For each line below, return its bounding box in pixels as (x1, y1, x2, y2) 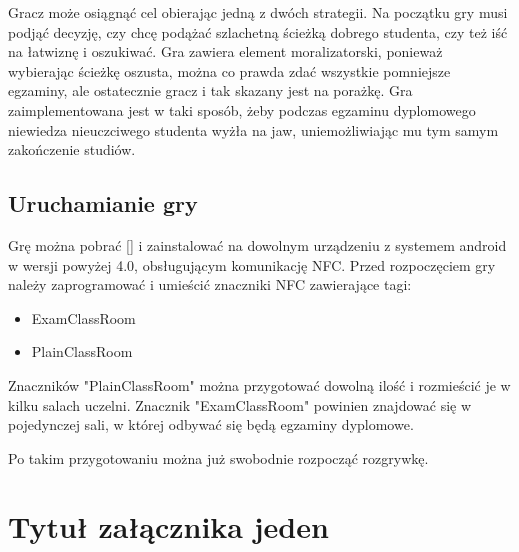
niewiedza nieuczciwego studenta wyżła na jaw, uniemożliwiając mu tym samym (8, 119, 499, 140)
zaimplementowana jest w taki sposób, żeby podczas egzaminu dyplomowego (8, 99, 476, 120)
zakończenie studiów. (8, 139, 136, 160)
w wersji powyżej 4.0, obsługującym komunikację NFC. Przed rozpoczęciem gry (8, 254, 496, 275)
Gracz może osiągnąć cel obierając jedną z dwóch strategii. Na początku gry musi (8, 2, 508, 22)
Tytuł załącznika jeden (8, 506, 329, 547)
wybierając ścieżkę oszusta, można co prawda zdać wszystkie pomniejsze (8, 60, 451, 81)
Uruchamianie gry (8, 188, 198, 219)
